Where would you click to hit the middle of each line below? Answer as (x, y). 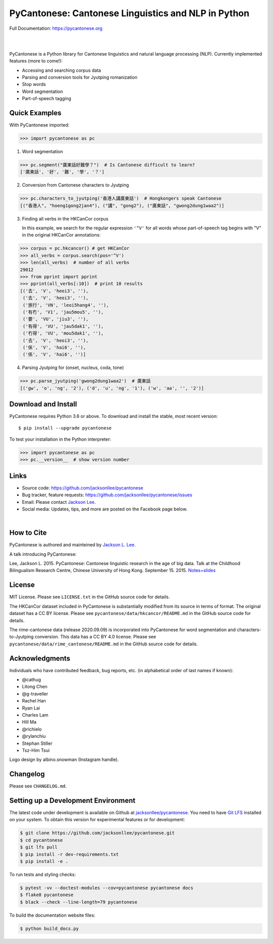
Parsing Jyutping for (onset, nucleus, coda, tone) (73, 368)
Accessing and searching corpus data (61, 70)
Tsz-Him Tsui (36, 750)
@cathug (32, 679)
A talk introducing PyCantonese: (43, 554)
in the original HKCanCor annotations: (61, 235)
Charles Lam (35, 715)
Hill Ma (29, 722)
